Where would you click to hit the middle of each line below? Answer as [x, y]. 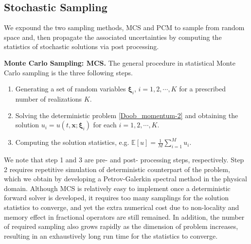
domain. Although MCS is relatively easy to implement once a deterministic [117, 188]
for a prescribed [203, 89]
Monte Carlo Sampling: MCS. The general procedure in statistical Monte [120, 62]
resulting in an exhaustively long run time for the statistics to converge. [111, 235]
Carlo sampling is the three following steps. [68, 72]
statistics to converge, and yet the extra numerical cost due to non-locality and [122, 207]
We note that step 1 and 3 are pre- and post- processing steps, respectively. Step [124, 159]
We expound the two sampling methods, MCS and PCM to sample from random [124, 27]
